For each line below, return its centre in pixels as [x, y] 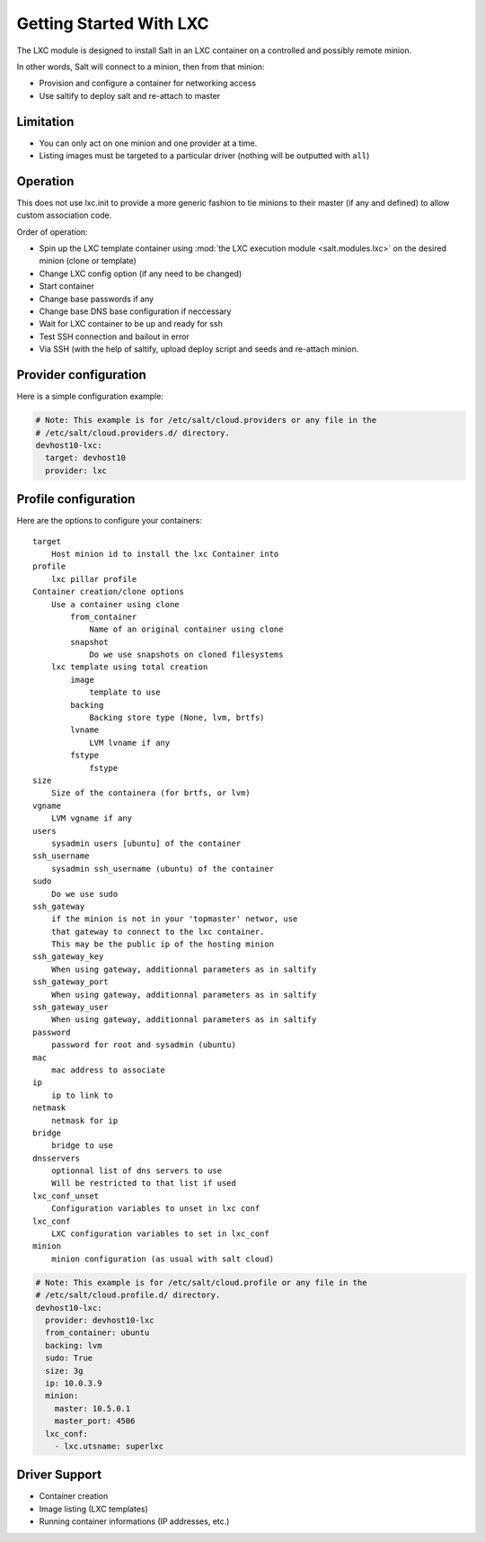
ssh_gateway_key [68, 957]
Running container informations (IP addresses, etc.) [134, 1521]
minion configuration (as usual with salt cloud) [162, 1259]
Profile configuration [76, 499]
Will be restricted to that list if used [144, 1183]
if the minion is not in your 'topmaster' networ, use [174, 919]
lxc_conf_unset [66, 1196]
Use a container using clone [115, 604]
